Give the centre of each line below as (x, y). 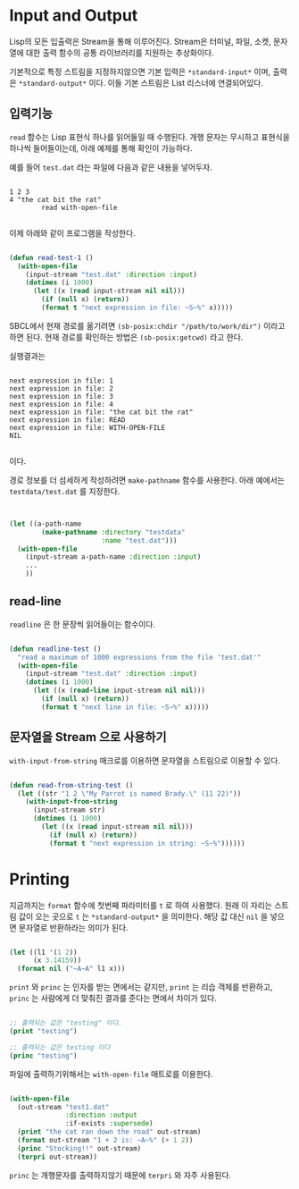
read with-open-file (79, 207)
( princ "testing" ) (43, 1056)
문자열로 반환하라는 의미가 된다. (73, 927)
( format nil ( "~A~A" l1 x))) (71, 969)
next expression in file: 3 (62, 396)
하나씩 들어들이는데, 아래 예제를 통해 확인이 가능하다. (101, 148)
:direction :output (102, 1115)
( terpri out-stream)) (58, 1157)
